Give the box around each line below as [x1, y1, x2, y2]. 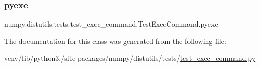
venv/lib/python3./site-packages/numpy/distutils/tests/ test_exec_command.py [4, 53, 256, 63]
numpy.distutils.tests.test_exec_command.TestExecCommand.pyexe [4, 18, 218, 29]
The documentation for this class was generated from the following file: [4, 35, 226, 46]
